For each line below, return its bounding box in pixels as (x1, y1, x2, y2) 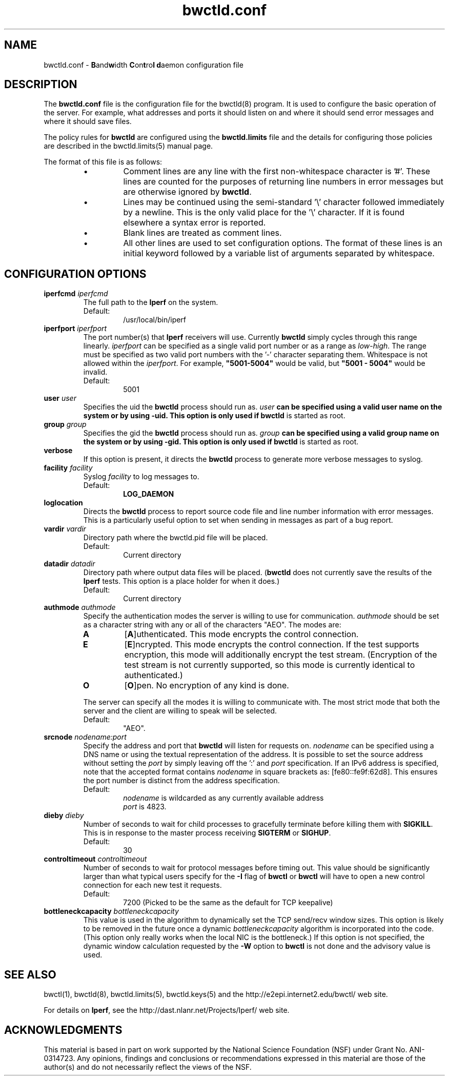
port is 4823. (123, 802, 167, 811)
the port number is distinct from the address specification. (83, 776, 280, 785)
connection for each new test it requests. (83, 881, 222, 890)
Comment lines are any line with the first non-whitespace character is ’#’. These (123, 166, 431, 177)
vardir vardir (44, 524, 86, 534)
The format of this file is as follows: (44, 157, 162, 167)
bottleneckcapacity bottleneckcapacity (44, 907, 179, 916)
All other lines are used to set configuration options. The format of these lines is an (123, 238, 442, 249)
